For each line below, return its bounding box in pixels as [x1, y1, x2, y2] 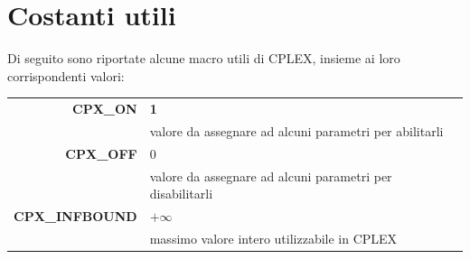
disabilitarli [149, 184, 213, 203]
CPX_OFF [65, 143, 137, 162]
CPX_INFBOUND [14, 207, 137, 226]
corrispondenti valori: [7, 66, 125, 85]
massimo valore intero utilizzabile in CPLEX [149, 228, 398, 247]
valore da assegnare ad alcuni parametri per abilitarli [149, 121, 444, 140]
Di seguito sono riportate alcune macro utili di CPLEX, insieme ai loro [7, 49, 400, 68]
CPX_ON [72, 99, 137, 118]
